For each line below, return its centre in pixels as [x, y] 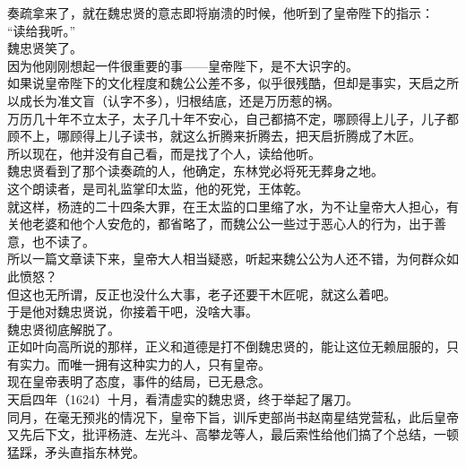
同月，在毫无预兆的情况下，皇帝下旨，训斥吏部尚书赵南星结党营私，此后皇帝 [233, 416]
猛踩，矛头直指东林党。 [76, 451]
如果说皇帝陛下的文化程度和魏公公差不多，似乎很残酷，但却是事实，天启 [220, 83]
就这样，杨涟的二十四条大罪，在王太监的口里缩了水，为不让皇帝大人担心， [227, 206]
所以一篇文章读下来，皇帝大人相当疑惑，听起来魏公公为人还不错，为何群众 [227, 259]
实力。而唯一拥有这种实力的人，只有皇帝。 [145, 363]
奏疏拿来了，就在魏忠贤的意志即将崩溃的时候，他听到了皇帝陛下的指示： [220, 13]
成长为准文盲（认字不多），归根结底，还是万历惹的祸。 [179, 100]
